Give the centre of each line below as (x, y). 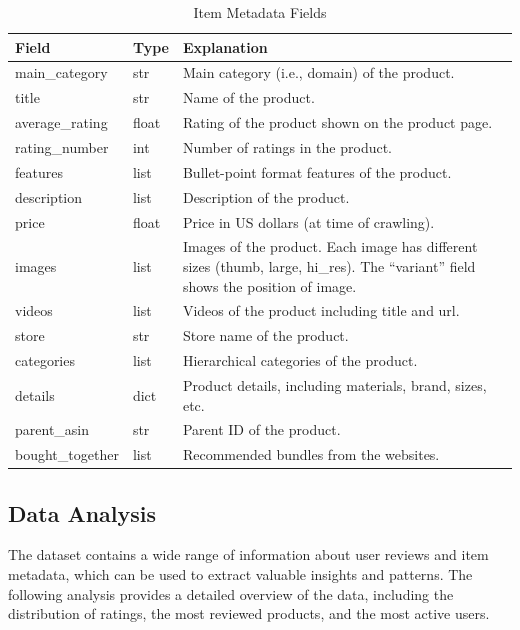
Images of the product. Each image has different (330, 246)
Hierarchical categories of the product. (300, 360)
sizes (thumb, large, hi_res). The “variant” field (329, 265)
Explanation (225, 46)
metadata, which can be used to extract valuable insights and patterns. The (240, 574)
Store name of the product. (265, 335)
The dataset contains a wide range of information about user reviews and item (248, 554)
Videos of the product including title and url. (321, 310)
